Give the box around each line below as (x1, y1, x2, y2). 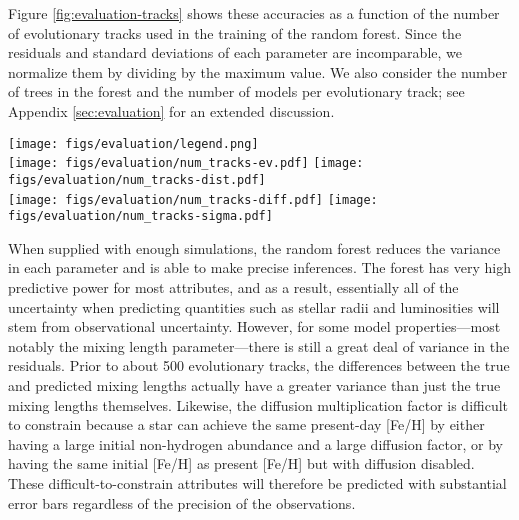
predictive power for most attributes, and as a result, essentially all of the (8, 277, 459, 298)
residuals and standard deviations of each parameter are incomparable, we (8, 42, 462, 63)
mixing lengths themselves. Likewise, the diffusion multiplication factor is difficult (8, 394, 509, 415)
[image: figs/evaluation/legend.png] (8, 136, 259, 151)
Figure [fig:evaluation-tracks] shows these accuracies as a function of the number (8, 3, 500, 23)
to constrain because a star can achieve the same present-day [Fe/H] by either (8, 414, 485, 435)
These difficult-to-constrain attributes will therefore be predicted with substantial (8, 472, 507, 493)
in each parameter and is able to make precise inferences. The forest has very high (8, 257, 512, 278)
